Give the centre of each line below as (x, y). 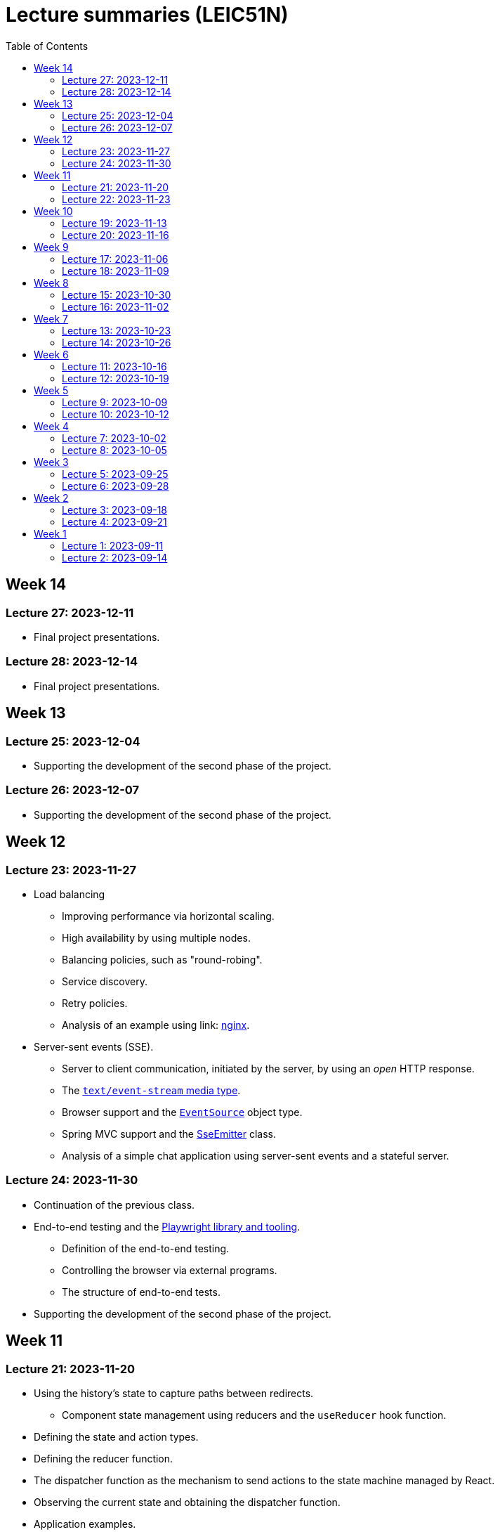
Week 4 (52, 426)
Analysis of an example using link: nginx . (156, 1025)
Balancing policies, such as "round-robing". (162, 959)
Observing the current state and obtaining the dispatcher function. (187, 1502)
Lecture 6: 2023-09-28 (116, 486)
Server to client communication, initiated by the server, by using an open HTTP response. (268, 1068)
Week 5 (51, 390)
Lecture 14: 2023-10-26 (117, 342)
